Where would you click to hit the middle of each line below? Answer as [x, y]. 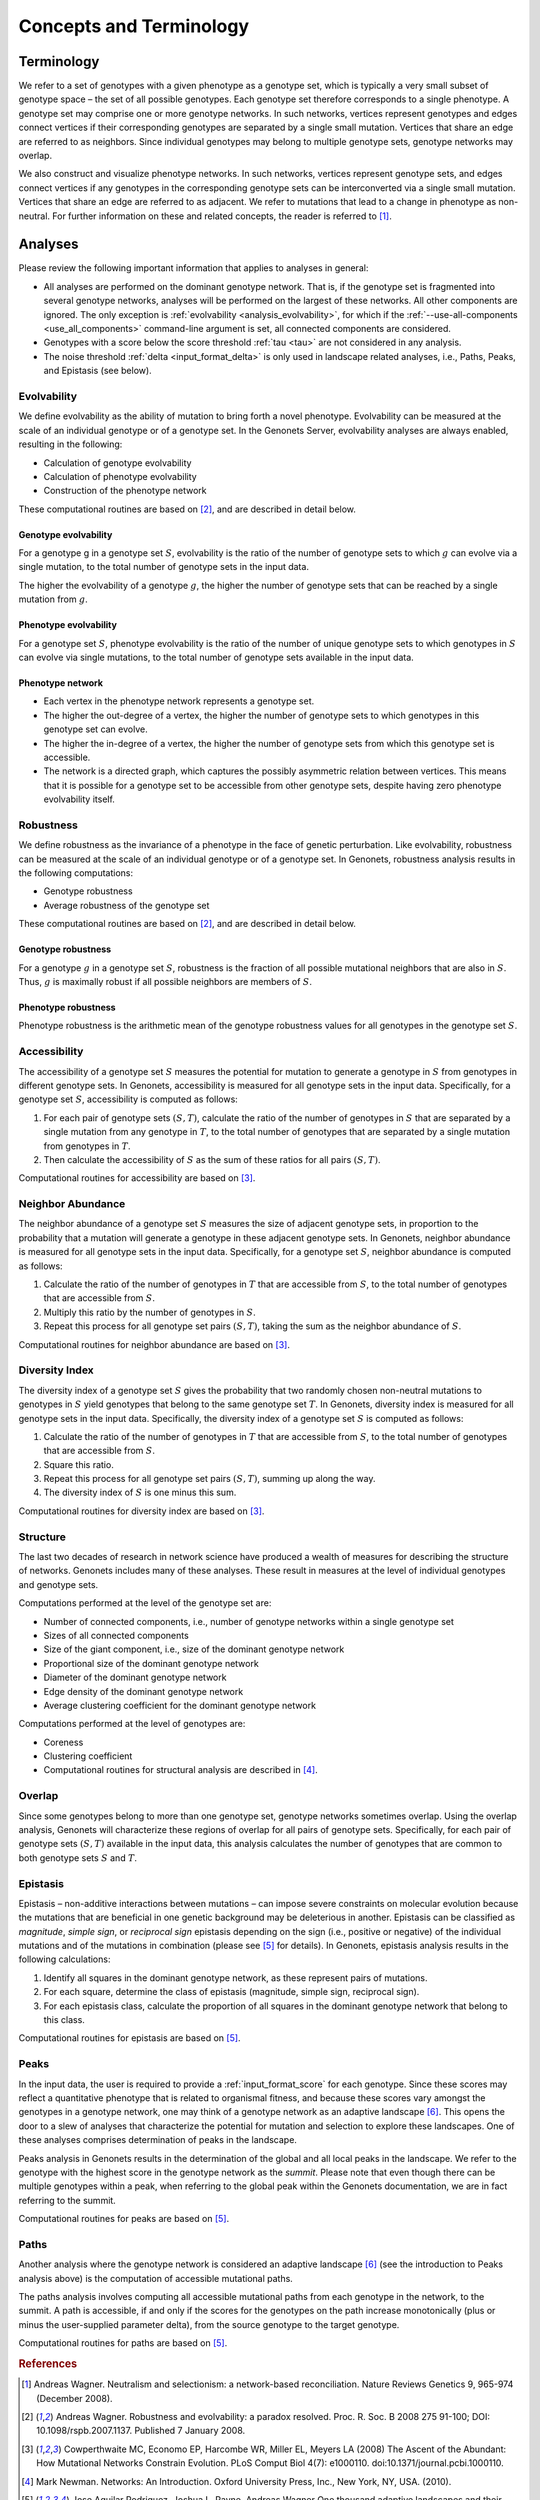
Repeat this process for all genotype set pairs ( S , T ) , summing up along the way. [209, 1479]
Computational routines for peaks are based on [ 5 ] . [124, 2219]
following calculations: [64, 1959]
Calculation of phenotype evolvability [120, 476]
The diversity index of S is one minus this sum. [140, 1492]
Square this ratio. [78, 1464]
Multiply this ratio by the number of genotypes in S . [149, 1312]
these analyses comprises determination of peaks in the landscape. [157, 2140]
